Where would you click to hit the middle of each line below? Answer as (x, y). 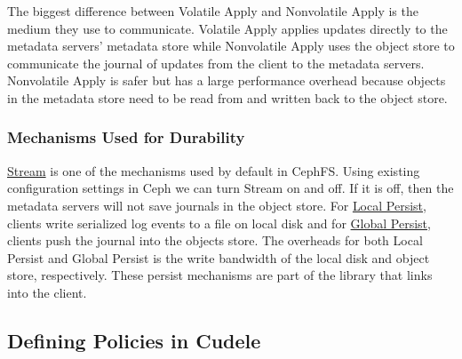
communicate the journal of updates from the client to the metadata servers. (216, 63)
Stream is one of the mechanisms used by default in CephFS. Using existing (214, 170)
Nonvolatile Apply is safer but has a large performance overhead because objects (227, 80)
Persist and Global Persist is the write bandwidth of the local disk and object (219, 257)
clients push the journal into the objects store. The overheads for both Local (215, 240)
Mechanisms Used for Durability (126, 137)
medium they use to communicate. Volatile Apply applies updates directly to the (227, 28)
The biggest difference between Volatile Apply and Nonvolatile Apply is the (213, 11)
